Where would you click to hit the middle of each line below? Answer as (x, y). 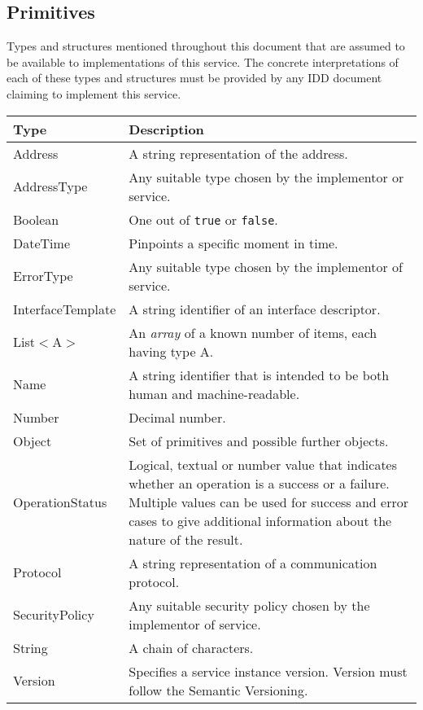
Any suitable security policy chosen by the (249, 605)
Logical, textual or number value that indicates (263, 464)
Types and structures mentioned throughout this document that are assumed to (206, 46)
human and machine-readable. (214, 393)
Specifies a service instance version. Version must (268, 671)
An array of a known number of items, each (253, 332)
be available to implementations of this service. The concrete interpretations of (203, 61)
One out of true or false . (203, 219)
